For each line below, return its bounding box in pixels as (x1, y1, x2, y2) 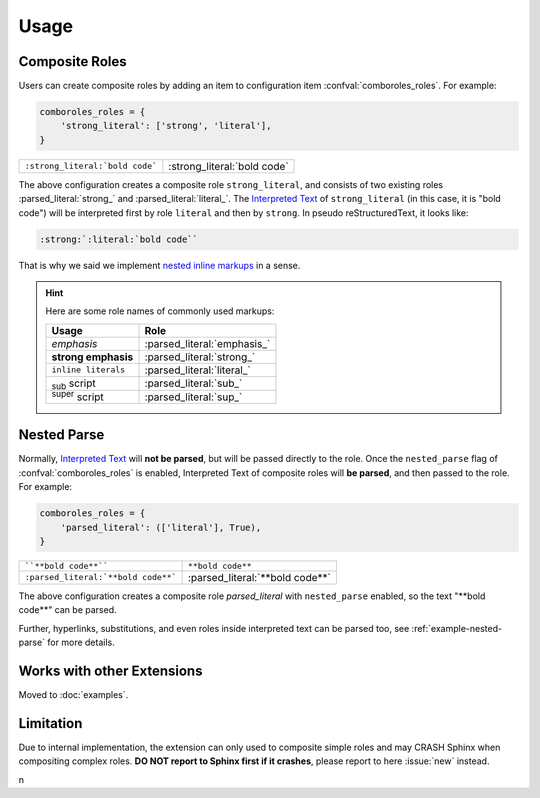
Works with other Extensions (18, 662, 203, 679)
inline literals (51, 365, 126, 375)
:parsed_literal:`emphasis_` (144, 336, 271, 350)
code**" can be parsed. (18, 604, 117, 616)
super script (51, 388, 104, 404)
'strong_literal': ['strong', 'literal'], (60, 120, 272, 132)
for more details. (46, 636, 115, 649)
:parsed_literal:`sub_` (144, 376, 243, 390)
